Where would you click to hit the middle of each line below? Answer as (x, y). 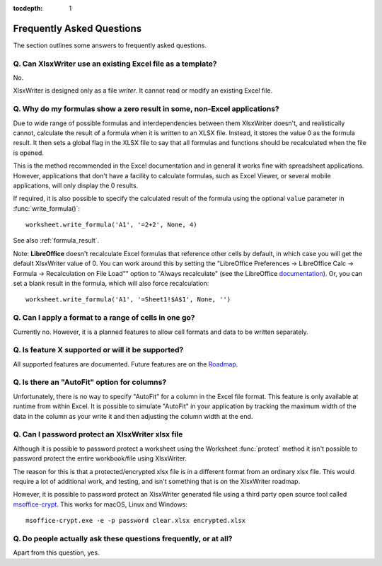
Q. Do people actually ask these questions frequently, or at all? (123, 538)
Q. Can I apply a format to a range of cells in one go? (104, 318)
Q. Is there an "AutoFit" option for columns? (90, 382)
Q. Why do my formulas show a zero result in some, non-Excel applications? (146, 109)
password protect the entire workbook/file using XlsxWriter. (100, 458)
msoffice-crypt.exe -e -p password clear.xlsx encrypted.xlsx (136, 521)
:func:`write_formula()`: (47, 208)
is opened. (28, 153)
